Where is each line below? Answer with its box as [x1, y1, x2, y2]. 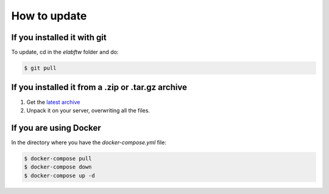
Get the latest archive [26, 98, 80, 106]
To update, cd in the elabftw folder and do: [11, 49, 119, 56]
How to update [11, 9, 87, 23]
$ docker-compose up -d [24, 172, 96, 179]
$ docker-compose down [24, 164, 92, 170]
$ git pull [24, 64, 57, 72]
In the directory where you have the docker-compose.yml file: [11, 139, 167, 146]
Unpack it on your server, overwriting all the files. [26, 106, 150, 114]
